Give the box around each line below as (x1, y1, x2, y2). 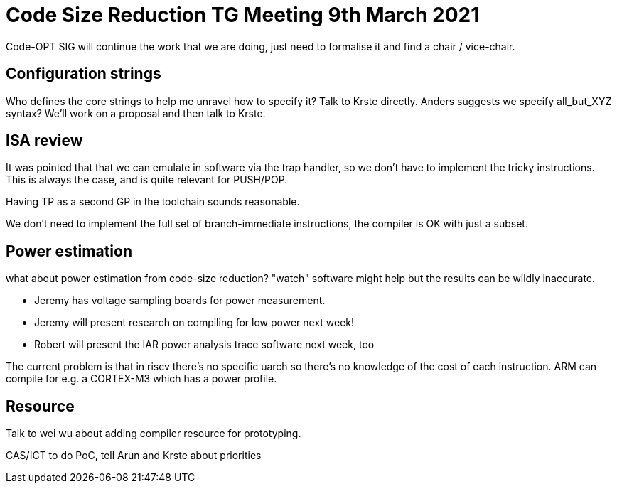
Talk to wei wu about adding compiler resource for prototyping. (6, 427, 301, 440)
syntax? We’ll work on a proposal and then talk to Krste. (6, 107, 266, 119)
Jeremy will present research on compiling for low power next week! (34, 316, 355, 329)
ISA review (6, 131, 83, 150)
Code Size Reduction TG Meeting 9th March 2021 (6, 3, 480, 27)
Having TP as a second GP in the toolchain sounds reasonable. (6, 195, 300, 208)
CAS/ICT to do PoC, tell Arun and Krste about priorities (6, 449, 262, 462)
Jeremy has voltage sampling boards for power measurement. (34, 294, 326, 307)
